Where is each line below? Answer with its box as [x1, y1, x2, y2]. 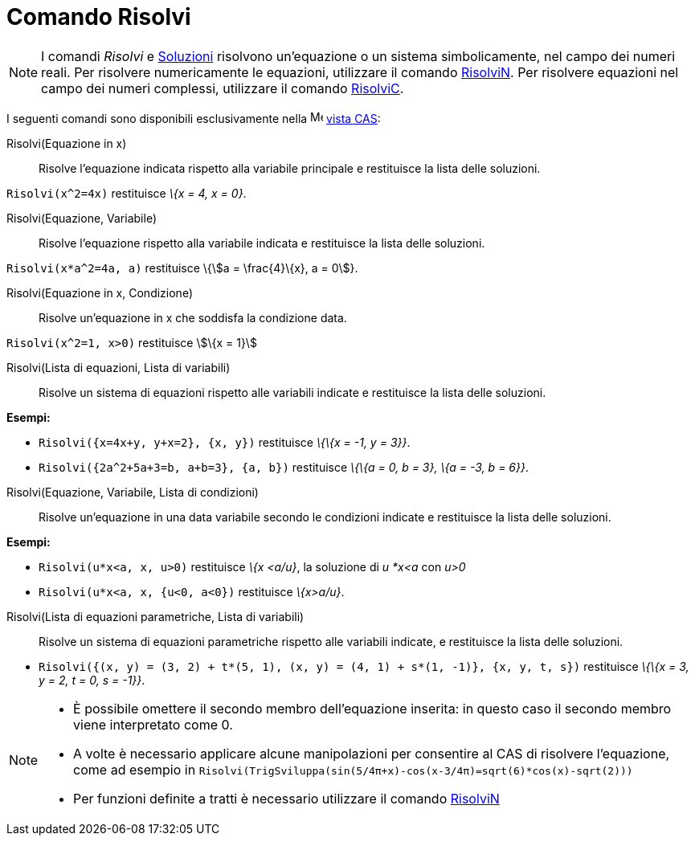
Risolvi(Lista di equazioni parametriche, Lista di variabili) [6, 609, 305, 623]
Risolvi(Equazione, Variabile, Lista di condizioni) [6, 484, 259, 499]
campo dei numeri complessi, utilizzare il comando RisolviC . [41, 80, 404, 96]
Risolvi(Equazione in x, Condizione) [6, 285, 193, 300]
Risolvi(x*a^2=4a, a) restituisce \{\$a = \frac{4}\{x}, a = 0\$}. [6, 260, 358, 275]
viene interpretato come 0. [73, 716, 233, 733]
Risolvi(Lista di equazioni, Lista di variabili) [6, 360, 231, 374]
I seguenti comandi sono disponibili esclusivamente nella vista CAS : [6, 111, 381, 125]
